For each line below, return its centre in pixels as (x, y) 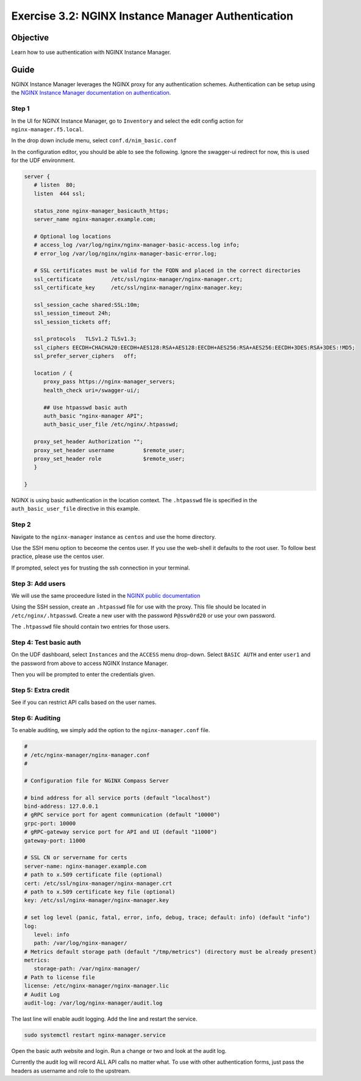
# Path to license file (60, 977)
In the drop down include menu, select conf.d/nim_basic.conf (94, 141)
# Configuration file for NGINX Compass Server (96, 780)
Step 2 (21, 524)
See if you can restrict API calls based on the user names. (84, 702)
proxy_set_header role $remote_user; (109, 459)
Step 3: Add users (38, 584)
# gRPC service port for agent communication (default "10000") (122, 815)
